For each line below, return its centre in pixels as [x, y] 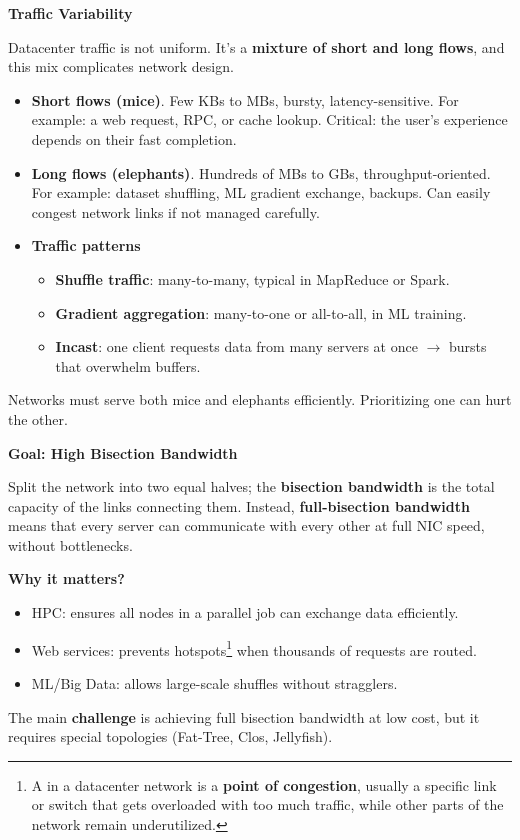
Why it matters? [66, 578]
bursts [468, 346]
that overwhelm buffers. [128, 365]
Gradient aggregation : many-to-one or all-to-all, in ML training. [261, 312]
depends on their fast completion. [134, 138]
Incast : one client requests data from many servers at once [236, 346]
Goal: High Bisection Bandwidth [123, 452]
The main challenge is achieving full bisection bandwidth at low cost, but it [244, 716]
